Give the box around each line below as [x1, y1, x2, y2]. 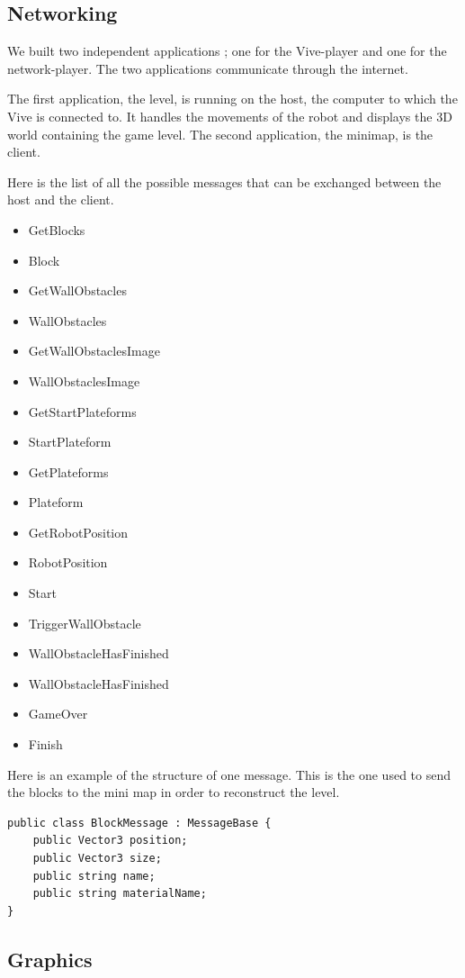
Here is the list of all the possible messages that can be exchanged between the [7, 172, 442, 191]
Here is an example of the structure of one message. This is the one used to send [7, 765, 451, 783]
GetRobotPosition [28, 522, 129, 541]
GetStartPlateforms [28, 402, 137, 421]
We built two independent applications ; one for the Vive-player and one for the [7, 41, 447, 60]
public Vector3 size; [32, 852, 162, 865]
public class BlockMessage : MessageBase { [7, 816, 272, 829]
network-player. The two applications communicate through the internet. [7, 59, 408, 77]
